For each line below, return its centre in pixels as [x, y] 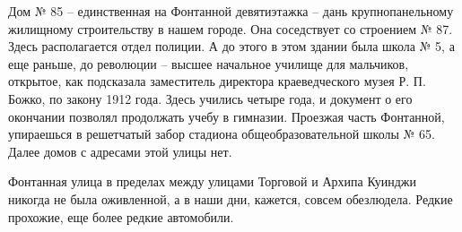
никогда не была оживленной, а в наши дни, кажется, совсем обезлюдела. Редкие [231, 198]
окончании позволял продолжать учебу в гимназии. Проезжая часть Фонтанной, [227, 116]
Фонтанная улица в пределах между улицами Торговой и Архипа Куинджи [212, 181]
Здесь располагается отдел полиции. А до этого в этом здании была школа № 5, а [231, 46]
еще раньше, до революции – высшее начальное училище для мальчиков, [209, 63]
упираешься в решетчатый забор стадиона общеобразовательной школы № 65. [222, 134]
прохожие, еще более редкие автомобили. [121, 216]
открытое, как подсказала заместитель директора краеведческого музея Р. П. [217, 81]
